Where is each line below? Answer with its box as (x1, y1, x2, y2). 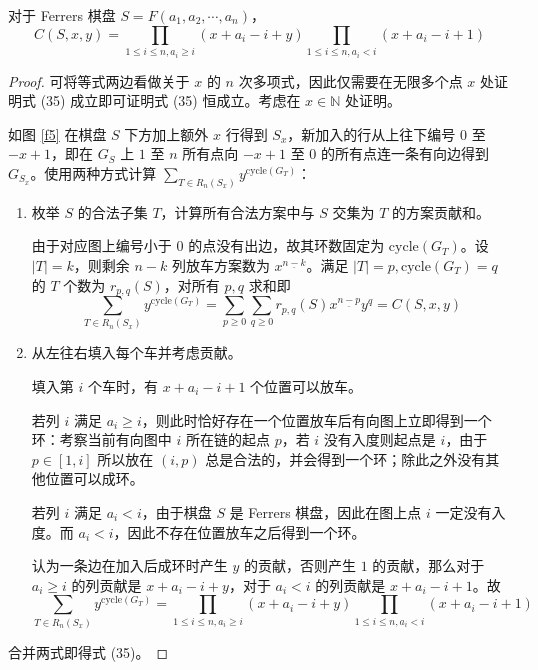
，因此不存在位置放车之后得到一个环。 (113, 521, 366, 542)
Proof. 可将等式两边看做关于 (8, 70, 190, 91)
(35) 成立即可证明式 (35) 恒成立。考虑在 (40, 90, 301, 111)
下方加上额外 (124, 123, 209, 144)
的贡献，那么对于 (372, 555, 485, 576)
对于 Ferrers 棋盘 (8, 5, 116, 25)
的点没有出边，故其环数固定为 (188, 235, 385, 256)
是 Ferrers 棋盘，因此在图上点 (229, 501, 422, 522)
